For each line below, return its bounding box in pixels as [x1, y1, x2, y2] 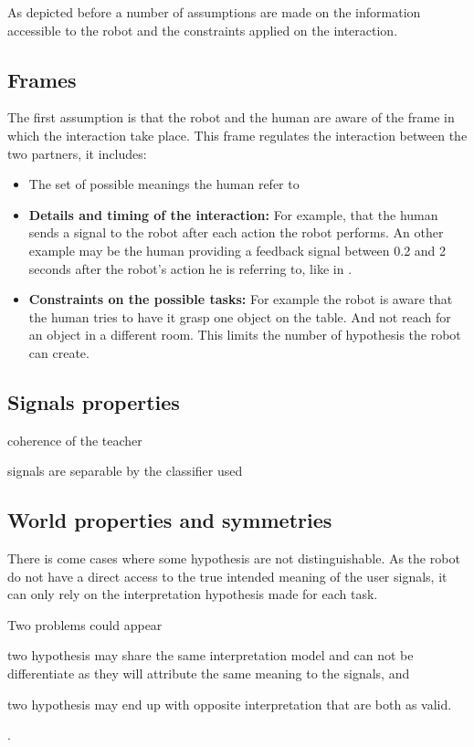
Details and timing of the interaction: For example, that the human [28, 205, 438, 224]
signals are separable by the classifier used [7, 461, 243, 480]
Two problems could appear [7, 615, 163, 634]
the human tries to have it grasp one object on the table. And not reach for [28, 307, 451, 326]
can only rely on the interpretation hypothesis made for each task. [7, 584, 378, 604]
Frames [7, 65, 77, 93]
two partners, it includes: [7, 143, 147, 163]
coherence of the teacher [7, 430, 142, 449]
